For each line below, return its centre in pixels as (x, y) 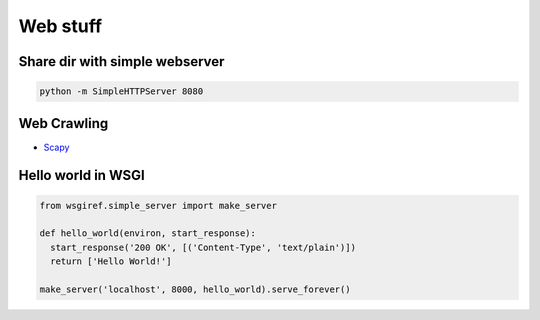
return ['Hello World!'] (111, 261)
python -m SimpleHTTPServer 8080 (121, 91)
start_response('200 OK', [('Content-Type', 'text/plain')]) (203, 247)
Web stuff (60, 26)
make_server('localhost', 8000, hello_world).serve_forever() (195, 289)
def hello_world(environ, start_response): (148, 233)
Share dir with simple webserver (121, 61)
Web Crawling (63, 123)
